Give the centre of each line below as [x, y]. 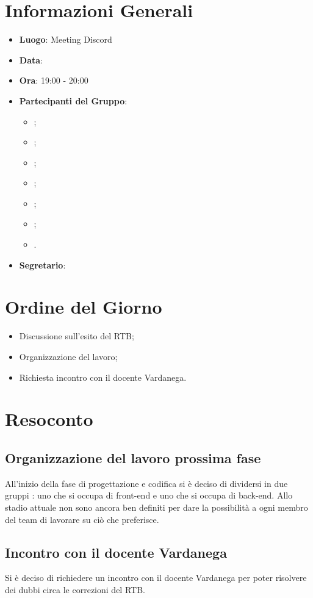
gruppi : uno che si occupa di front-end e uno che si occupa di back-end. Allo [149, 495]
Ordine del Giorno [84, 307]
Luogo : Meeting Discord [66, 39]
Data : [31, 59]
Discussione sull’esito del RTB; [77, 336]
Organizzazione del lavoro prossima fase [133, 457]
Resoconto [49, 419]
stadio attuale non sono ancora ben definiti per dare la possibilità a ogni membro [156, 507]
